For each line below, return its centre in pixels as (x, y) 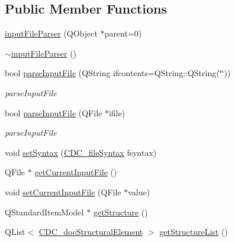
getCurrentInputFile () (76, 172)
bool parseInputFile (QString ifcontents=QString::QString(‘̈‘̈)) (118, 73)
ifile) (117, 112)
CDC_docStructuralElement (91, 232)
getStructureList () (194, 232)
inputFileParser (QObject (51, 33)
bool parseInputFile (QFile (54, 112)
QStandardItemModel (44, 212)
